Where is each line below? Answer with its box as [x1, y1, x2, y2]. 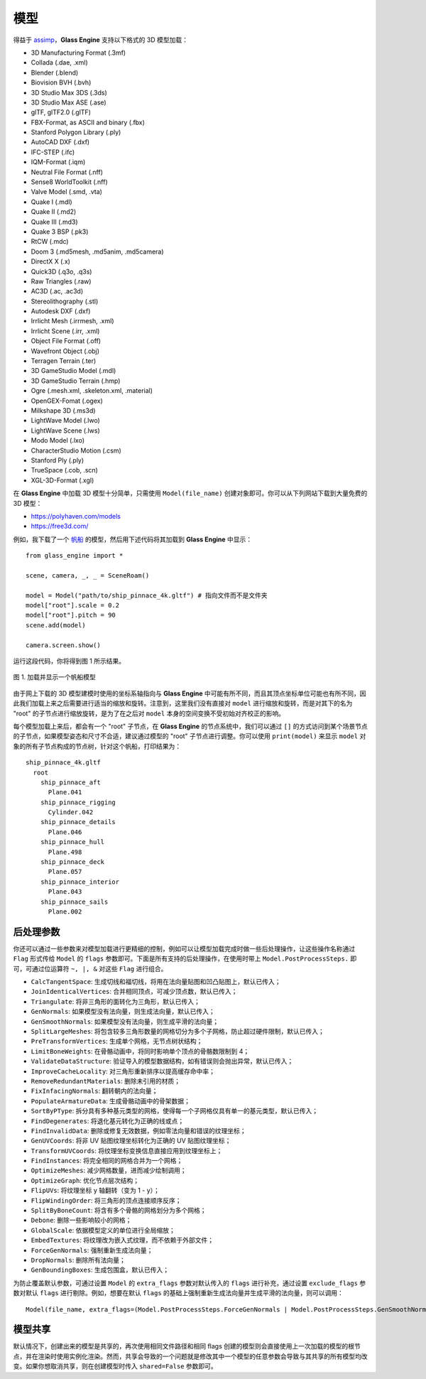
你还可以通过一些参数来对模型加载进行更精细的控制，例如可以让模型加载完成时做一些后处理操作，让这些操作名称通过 [13, 944, 355, 953]
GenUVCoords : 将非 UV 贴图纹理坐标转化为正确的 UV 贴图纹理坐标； [31, 1137, 231, 1145]
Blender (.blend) [31, 68, 79, 77]
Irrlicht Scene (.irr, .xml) [31, 327, 100, 335]
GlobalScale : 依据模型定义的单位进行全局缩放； [31, 1226, 175, 1234]
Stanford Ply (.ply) [31, 455, 84, 465]
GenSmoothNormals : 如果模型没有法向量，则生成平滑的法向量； [31, 1017, 219, 1026]
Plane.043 [48, 888, 82, 896]
